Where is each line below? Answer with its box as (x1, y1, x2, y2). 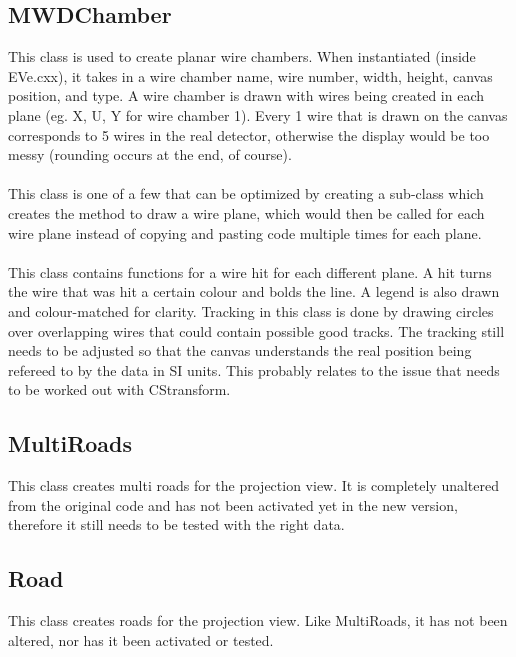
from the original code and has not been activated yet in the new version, (8, 494, 458, 515)
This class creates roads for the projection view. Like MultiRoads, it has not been (8, 610, 508, 631)
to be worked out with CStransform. (8, 379, 231, 400)
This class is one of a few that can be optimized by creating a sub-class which (8, 183, 484, 204)
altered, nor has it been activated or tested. (8, 629, 274, 650)
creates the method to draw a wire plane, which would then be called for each (8, 202, 485, 223)
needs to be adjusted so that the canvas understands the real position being (8, 340, 472, 361)
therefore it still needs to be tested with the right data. (8, 514, 345, 535)
